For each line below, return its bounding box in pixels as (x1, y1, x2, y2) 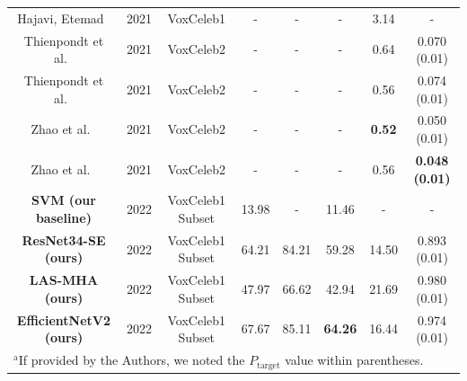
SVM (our (31, 190, 96, 209)
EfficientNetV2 (16, 310, 111, 329)
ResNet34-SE (22, 230, 106, 249)
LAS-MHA (29, 270, 99, 289)
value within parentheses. (285, 350, 424, 369)
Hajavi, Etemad (17, 8, 104, 27)
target (257, 360, 280, 370)
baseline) (35, 208, 92, 226)
